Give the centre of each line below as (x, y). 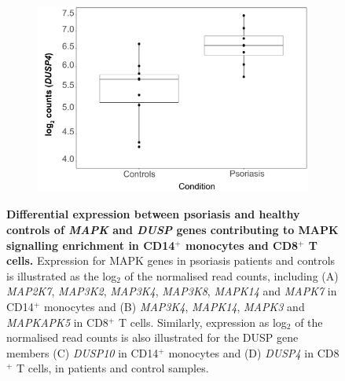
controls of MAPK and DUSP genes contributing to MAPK (172, 230)
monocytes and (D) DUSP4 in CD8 (254, 352)
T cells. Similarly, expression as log (202, 322)
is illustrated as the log (62, 275)
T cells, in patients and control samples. (113, 368)
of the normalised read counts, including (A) (231, 275)
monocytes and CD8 (242, 245)
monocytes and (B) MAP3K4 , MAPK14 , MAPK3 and (174, 306)
